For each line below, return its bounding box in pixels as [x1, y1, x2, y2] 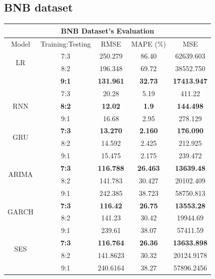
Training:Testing [40, 38, 91, 49]
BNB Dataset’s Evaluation [60, 25, 154, 36]
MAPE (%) [131, 38, 166, 49]
